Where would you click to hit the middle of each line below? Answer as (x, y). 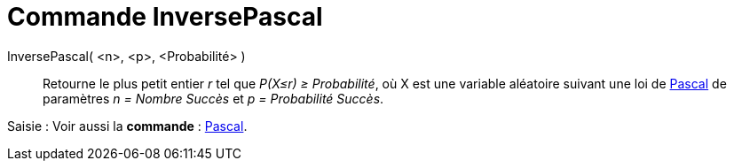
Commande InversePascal (165, 17)
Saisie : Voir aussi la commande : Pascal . (127, 126)
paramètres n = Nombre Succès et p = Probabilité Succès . (213, 98)
